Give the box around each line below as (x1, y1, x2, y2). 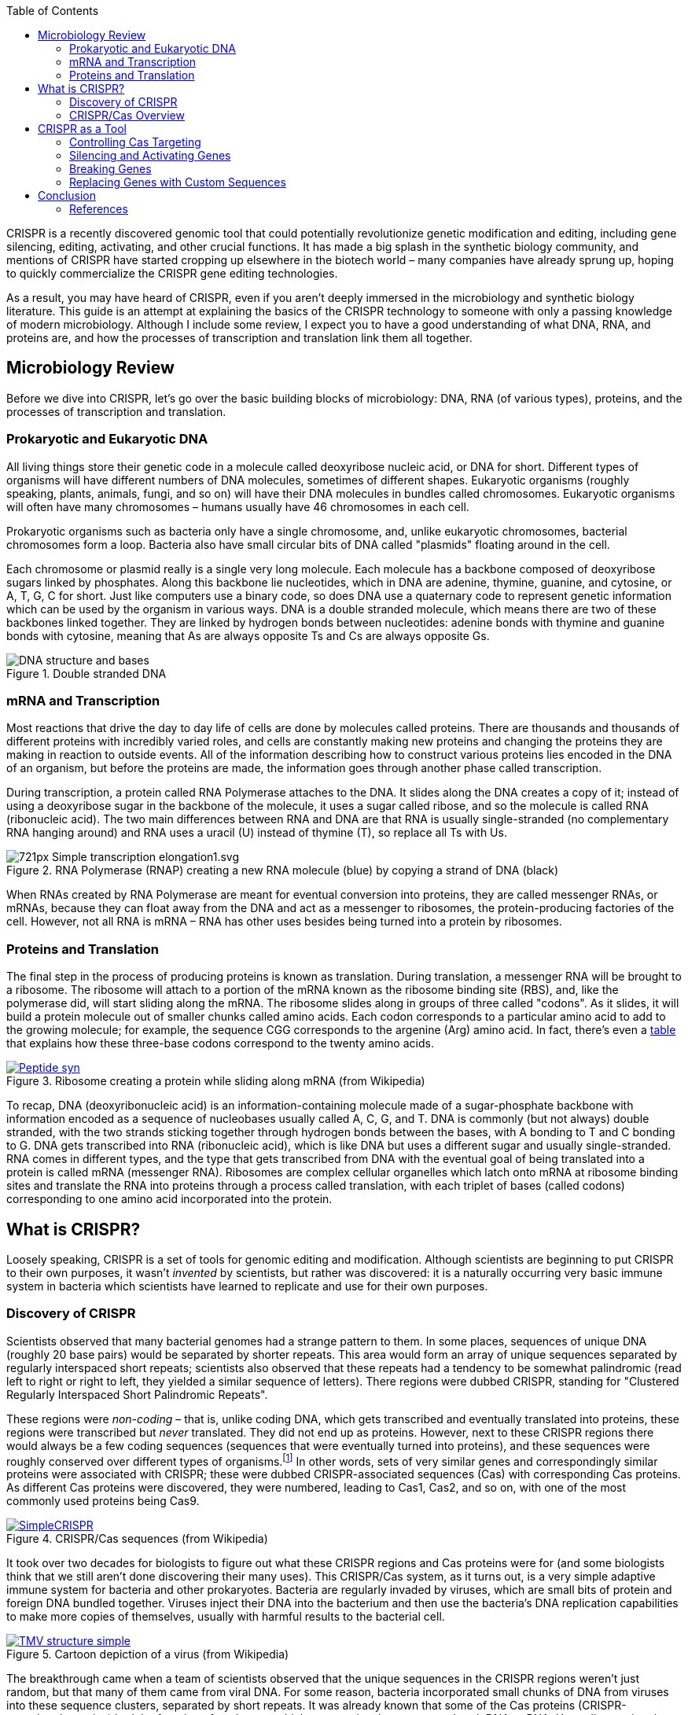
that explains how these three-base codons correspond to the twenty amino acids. (6, 1036, 434, 1051)
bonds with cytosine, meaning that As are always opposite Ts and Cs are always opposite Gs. (6, 628, 490, 642)
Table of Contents (6, 4, 99, 17)
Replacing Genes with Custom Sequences (69, 175, 286, 189)
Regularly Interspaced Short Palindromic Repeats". (6, 1387, 268, 1401)
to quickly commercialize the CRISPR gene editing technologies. (6, 267, 338, 280)
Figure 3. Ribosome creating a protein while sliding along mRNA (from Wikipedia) (6, 1074, 425, 1088)
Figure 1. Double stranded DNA (6, 666, 167, 680)
